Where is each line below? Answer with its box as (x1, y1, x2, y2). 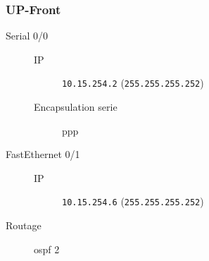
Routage (6, 218, 42, 233)
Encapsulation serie (34, 99, 118, 114)
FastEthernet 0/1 (6, 147, 80, 162)
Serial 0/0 (6, 28, 48, 43)
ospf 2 (34, 241, 60, 256)
